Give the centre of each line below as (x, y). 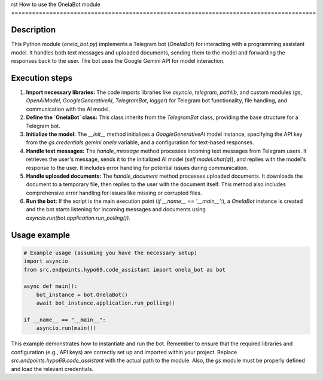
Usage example (41, 235)
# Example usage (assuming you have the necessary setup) (110, 253)
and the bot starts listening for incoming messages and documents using (116, 209)
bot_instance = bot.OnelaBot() (82, 294)
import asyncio (46, 261)
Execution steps (42, 78)
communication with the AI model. (68, 109)
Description (33, 30)
